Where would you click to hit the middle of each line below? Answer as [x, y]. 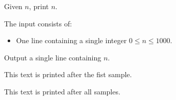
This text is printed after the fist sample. [68, 74]
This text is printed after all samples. [62, 91]
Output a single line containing [53, 57]
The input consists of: [38, 23]
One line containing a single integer [71, 40]
